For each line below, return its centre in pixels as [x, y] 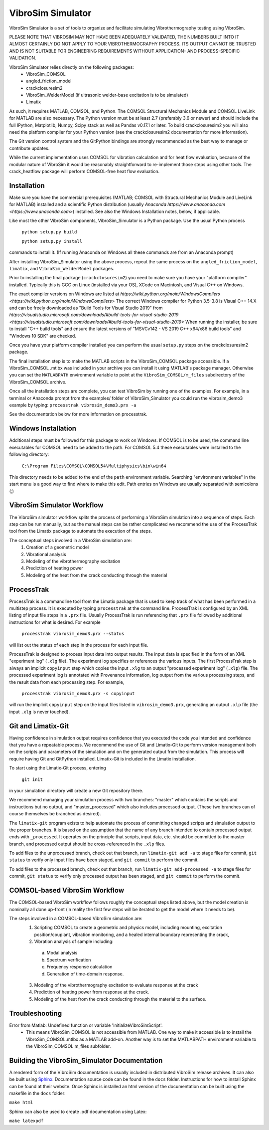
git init [32, 779]
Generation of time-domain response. [85, 974]
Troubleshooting [36, 1013]
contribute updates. [29, 148]
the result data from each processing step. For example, [67, 682]
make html [21, 1103]
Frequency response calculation [79, 967]
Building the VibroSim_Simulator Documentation [86, 1060]
